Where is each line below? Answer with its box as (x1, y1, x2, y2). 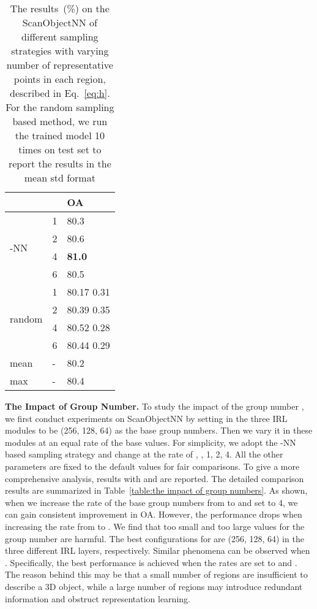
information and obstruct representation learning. (5, 592, 190, 605)
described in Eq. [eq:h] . (10, 86, 110, 100)
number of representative (6, 58, 113, 72)
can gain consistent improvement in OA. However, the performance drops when (5, 508, 302, 521)
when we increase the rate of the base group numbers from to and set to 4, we (5, 496, 298, 508)
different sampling (21, 29, 99, 44)
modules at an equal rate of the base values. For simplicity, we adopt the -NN (5, 435, 296, 448)
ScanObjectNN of (22, 15, 97, 29)
